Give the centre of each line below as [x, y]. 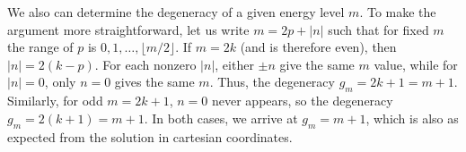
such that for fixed [378, 29]
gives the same [154, 82]
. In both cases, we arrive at [221, 118]
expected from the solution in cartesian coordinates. [150, 136]
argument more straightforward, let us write [128, 29]
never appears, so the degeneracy [303, 101]
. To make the [398, 12]
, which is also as [412, 118]
